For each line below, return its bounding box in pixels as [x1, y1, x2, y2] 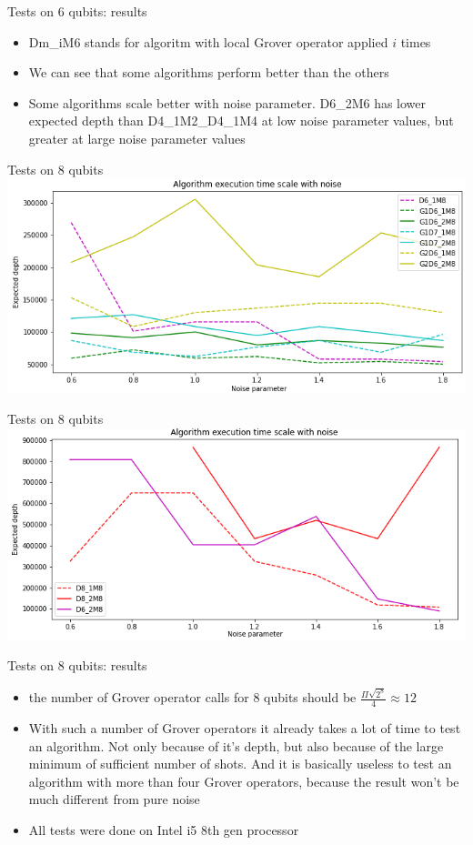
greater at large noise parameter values [28, 128, 246, 147]
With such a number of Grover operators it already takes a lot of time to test [28, 719, 461, 738]
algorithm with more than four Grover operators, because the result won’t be [28, 771, 459, 790]
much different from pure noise [28, 790, 200, 809]
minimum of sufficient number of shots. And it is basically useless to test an [28, 754, 452, 773]
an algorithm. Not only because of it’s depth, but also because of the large [28, 736, 444, 755]
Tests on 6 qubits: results [7, 2, 147, 20]
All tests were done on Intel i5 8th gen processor [28, 820, 299, 839]
